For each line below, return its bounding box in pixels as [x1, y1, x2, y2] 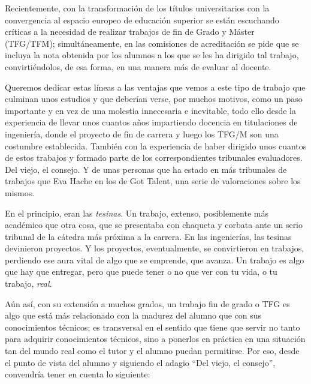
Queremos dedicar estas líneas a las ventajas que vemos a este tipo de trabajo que [5, 80, 306, 93]
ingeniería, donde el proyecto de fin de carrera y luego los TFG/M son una [5, 127, 279, 140]
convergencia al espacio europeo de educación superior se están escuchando [5, 13, 279, 26]
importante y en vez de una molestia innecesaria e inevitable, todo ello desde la [5, 104, 296, 116]
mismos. [5, 186, 35, 199]
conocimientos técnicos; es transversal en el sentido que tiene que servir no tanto [5, 320, 300, 333]
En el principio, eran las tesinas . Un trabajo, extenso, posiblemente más [5, 206, 268, 219]
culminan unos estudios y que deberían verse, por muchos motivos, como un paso [5, 92, 303, 105]
